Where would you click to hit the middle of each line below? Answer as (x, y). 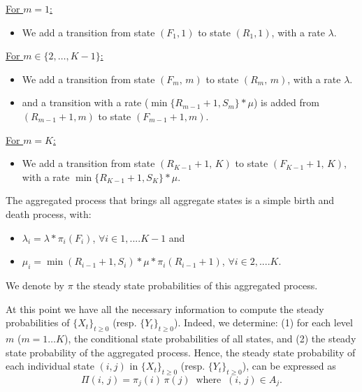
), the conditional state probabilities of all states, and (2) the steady (210, 338)
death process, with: (49, 213)
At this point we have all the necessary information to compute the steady (165, 308)
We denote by (35, 285)
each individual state (50, 366)
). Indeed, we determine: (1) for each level (263, 322)
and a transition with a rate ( (85, 102)
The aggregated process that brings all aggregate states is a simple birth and (170, 200)
